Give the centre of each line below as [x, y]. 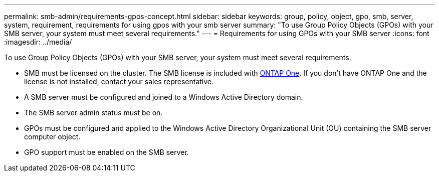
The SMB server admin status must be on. [93, 113]
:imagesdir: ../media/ [38, 42]
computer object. [52, 137]
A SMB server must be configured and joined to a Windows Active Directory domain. [164, 97]
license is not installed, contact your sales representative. [119, 81]
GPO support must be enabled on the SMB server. [106, 152]
